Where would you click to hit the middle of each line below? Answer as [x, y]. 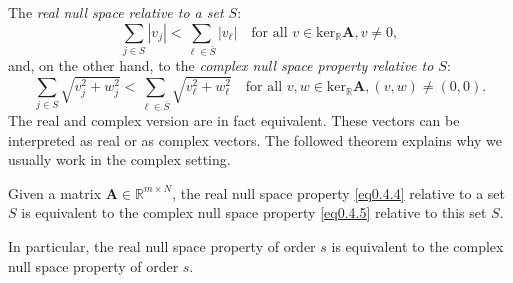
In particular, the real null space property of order [162, 245]
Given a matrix [55, 192]
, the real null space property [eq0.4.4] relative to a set [338, 192]
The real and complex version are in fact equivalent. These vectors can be [234, 119]
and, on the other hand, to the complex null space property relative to [221, 65]
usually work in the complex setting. [119, 159]
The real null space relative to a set [116, 12]
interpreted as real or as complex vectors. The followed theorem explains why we [255, 139]
